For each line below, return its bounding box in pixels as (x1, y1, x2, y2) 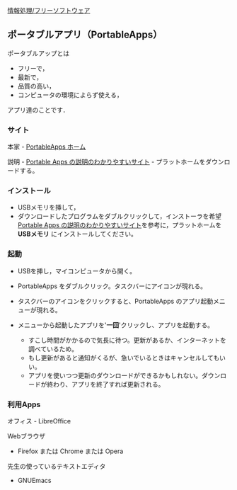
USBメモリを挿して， (17, 203, 80, 212)
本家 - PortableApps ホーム (7, 142, 86, 151)
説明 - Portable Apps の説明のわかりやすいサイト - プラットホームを (7, 158, 206, 166)
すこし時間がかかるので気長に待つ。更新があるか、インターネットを (28, 336, 226, 344)
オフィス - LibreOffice (7, 417, 71, 425)
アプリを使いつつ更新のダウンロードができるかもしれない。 (28, 371, 202, 380)
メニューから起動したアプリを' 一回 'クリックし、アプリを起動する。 (17, 321, 214, 329)
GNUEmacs (17, 477, 52, 484)
